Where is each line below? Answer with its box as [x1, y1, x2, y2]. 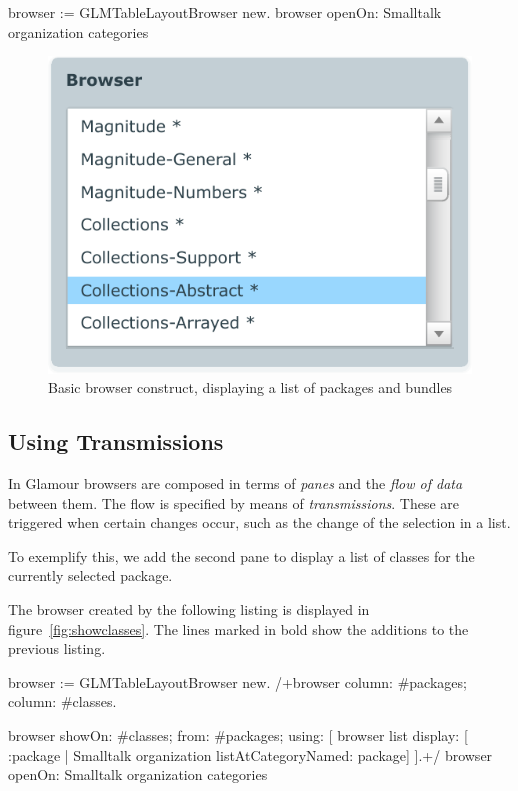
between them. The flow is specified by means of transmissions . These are [8, 492, 460, 513]
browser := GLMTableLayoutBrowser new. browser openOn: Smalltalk [8, 2, 442, 22]
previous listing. [8, 638, 106, 659]
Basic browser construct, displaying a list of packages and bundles [48, 377, 453, 398]
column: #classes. [8, 691, 117, 712]
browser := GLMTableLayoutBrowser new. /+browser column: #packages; [8, 671, 467, 692]
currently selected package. [8, 565, 173, 586]
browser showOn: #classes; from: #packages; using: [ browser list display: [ [8, 724, 468, 745]
